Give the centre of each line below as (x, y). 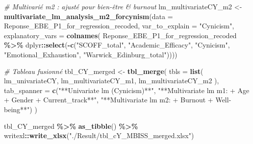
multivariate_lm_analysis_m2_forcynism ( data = (89, 16)
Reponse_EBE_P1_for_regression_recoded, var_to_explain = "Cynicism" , (119, 26)
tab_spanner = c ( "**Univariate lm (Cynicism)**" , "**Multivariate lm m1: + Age (127, 90)
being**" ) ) (21, 109)
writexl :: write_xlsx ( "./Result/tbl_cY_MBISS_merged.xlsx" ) (99, 135)
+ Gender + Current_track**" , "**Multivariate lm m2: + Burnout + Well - (118, 100)
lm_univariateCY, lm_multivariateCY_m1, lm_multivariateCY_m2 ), (112, 81)
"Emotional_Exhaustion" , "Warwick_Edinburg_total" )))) (91, 54)
